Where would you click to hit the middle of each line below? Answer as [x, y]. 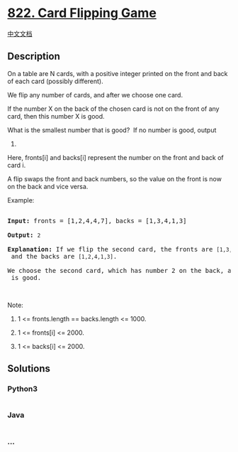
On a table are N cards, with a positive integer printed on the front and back [118, 73]
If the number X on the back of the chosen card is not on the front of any [113, 109]
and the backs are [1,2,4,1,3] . [64, 256]
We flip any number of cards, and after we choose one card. [95, 95]
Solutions [29, 368]
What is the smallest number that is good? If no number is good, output [112, 130]
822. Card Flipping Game [82, 13]
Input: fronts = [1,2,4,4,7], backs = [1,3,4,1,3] [97, 221]
